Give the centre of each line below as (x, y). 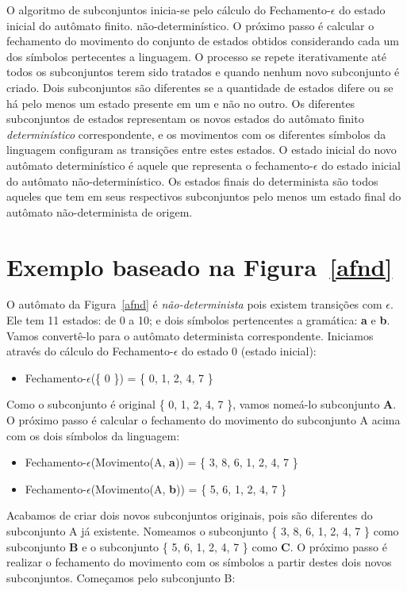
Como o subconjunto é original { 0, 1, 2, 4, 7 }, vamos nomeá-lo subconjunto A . (202, 404)
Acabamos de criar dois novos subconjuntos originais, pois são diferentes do (190, 515)
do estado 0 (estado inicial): (249, 351)
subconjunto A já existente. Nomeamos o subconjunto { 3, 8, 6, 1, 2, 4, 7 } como (203, 530)
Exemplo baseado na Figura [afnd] (200, 266)
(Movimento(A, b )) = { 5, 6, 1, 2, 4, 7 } (189, 488)
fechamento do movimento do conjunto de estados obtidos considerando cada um (203, 41)
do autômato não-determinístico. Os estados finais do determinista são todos (192, 180)
